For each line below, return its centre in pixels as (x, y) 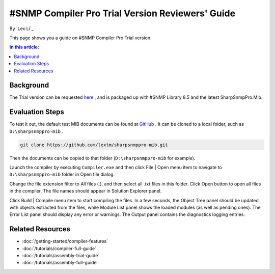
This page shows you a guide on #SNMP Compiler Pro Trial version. (80, 38)
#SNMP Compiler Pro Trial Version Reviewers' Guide (122, 13)
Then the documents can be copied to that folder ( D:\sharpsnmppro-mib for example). (102, 158)
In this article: (24, 47)
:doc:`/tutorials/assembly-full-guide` (60, 263)
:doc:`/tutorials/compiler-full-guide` (59, 248)
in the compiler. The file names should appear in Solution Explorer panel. (86, 191)
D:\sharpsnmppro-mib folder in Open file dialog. (62, 174)
